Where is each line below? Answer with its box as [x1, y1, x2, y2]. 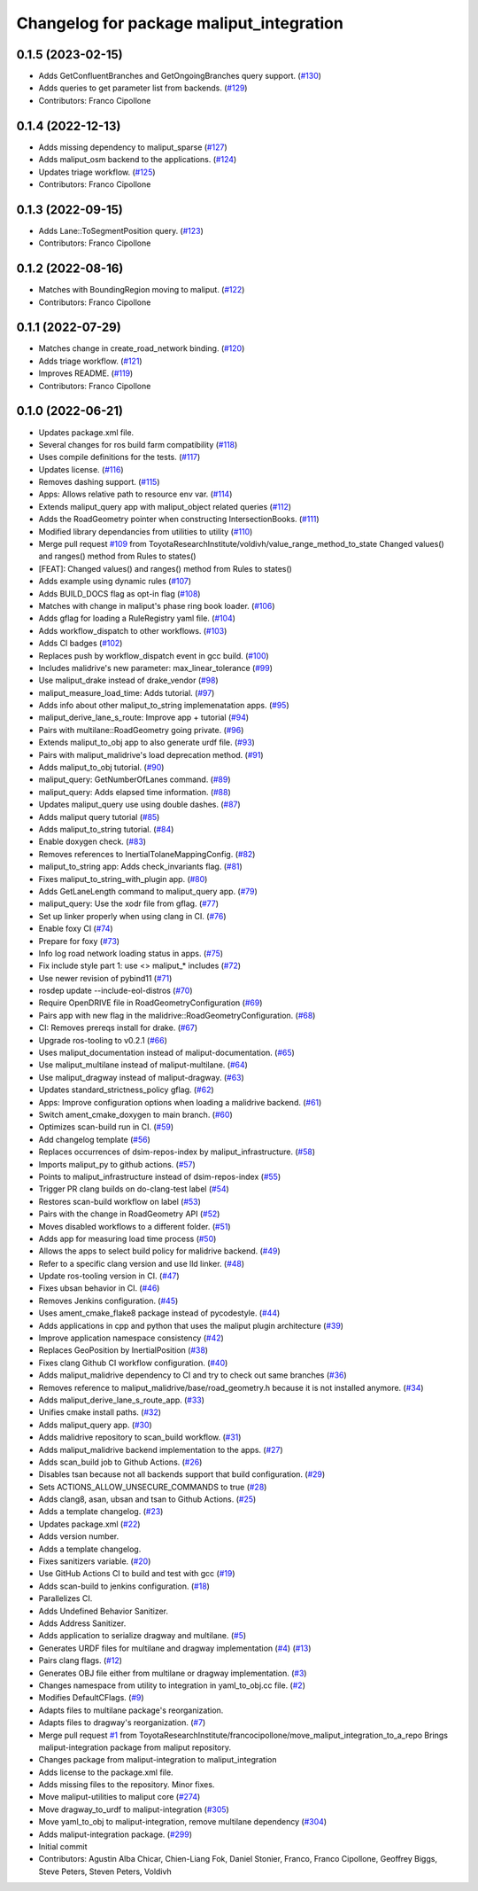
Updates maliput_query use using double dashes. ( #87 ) [38, 799, 241, 810]
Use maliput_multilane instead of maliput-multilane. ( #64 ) [38, 1059, 248, 1070]
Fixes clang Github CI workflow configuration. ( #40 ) [38, 1357, 228, 1368]
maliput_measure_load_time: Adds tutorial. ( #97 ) [38, 687, 215, 698]
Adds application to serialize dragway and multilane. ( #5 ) [38, 1630, 247, 1641]
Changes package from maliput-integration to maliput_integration [38, 1754, 277, 1765]
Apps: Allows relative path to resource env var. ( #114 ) [38, 488, 233, 500]
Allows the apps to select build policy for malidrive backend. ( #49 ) [38, 1246, 281, 1256]
